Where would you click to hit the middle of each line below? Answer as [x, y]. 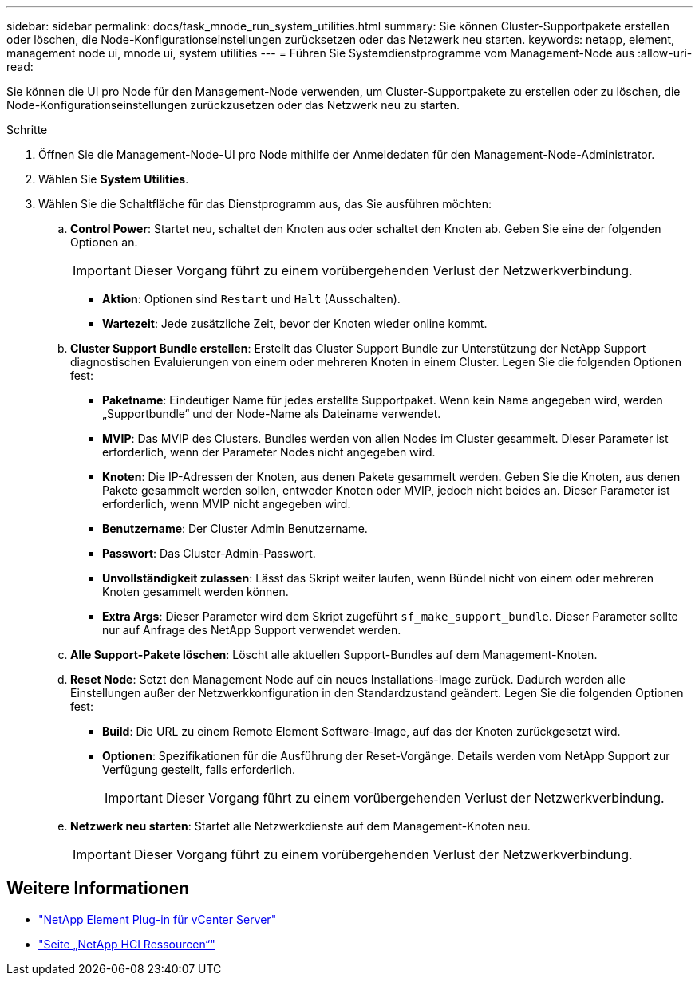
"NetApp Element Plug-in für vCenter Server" [158, 919]
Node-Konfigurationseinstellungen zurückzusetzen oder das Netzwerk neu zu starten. [233, 105]
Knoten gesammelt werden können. [195, 592]
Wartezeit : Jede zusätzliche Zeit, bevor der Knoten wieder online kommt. [295, 323]
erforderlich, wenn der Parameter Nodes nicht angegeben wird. [269, 452]
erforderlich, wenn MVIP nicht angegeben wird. [227, 504]
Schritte [27, 130]
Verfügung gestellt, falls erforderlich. [199, 769]
